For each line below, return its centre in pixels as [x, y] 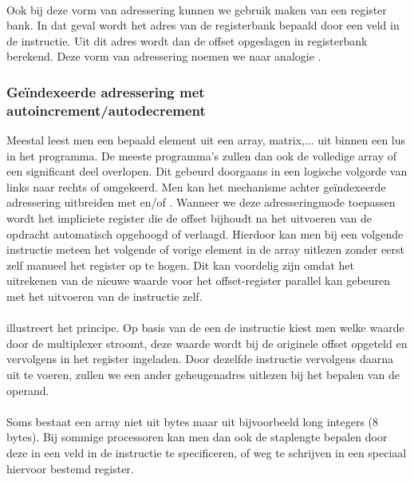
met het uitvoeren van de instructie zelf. [104, 296]
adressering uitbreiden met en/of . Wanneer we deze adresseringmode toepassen [201, 202]
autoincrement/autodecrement [106, 110]
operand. [28, 390]
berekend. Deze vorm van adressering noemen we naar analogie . [164, 56]
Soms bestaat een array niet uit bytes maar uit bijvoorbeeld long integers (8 [193, 421]
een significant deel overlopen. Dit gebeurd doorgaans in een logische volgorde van [207, 171]
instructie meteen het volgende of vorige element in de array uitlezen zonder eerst [205, 249]
